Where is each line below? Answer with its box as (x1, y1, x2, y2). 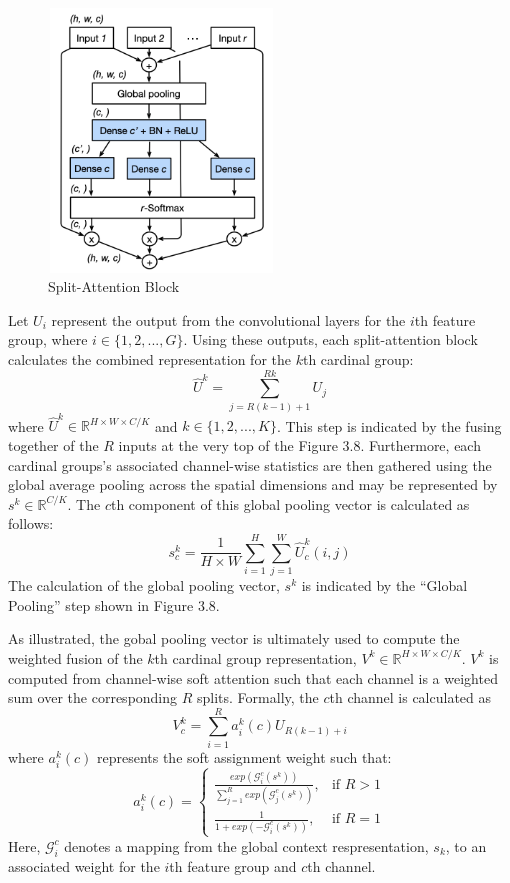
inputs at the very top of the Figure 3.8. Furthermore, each (118, 435, 481, 456)
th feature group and (169, 855, 297, 876)
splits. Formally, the (197, 687, 319, 708)
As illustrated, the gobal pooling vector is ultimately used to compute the (8, 628, 460, 649)
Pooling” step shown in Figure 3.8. (8, 594, 220, 615)
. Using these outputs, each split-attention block (183, 329, 478, 350)
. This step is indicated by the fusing (276, 415, 502, 436)
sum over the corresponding (8, 687, 178, 708)
